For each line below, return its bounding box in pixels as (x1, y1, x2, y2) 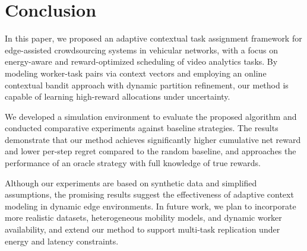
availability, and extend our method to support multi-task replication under (5, 223, 280, 236)
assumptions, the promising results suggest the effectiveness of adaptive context (5, 188, 294, 201)
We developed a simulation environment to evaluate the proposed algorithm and (5, 110, 297, 122)
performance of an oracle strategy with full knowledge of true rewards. (5, 157, 261, 169)
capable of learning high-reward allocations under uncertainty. (5, 90, 230, 103)
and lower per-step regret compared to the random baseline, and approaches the (5, 145, 296, 157)
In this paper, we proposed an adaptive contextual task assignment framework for (5, 32, 302, 45)
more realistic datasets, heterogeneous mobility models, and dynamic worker (5, 211, 282, 224)
